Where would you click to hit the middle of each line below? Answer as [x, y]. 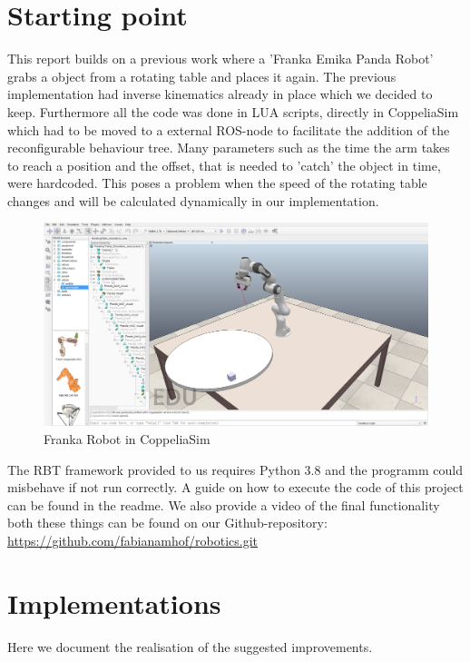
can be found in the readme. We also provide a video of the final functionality [224, 504]
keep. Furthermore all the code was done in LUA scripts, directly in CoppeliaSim [233, 111]
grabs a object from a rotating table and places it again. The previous [202, 76]
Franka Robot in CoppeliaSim [127, 439]
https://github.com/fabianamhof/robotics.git [132, 541]
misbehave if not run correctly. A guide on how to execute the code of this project [235, 487]
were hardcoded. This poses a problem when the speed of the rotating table [217, 183]
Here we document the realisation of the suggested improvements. [190, 646]
